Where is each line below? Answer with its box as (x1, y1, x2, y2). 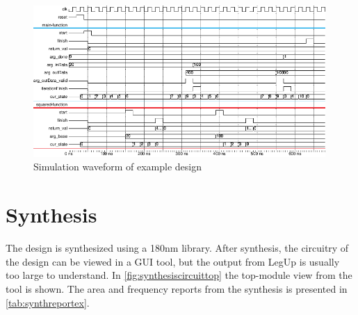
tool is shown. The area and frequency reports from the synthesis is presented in (6, 281, 348, 296)
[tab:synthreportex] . (6, 295, 90, 309)
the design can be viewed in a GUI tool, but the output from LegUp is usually (6, 254, 340, 268)
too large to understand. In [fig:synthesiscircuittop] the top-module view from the (6, 268, 352, 282)
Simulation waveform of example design (33, 159, 202, 174)
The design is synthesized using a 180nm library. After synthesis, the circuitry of (6, 241, 349, 255)
